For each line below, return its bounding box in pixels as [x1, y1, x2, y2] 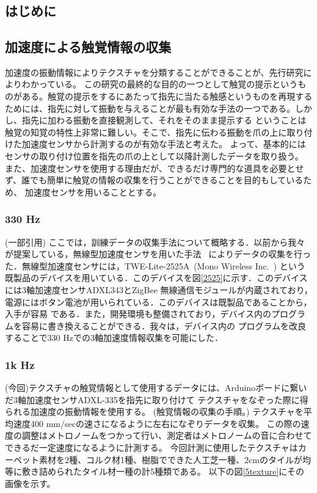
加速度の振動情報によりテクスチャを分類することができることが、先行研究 [5, 65, 304, 78]
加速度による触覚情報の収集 [5, 37, 172, 56]
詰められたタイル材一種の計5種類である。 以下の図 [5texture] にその [38, 465, 305, 478]
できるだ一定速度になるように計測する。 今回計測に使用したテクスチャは [5, 441, 298, 454]
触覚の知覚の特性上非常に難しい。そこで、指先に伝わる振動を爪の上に [5, 125, 287, 138]
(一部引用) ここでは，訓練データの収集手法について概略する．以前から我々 [5, 235, 305, 248]
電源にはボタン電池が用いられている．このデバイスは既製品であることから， [5, 295, 312, 308]
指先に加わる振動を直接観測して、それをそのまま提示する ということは [21, 114, 307, 126]
